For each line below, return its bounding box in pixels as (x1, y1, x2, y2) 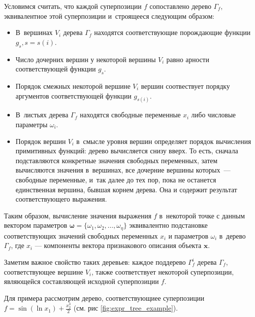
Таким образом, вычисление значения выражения (4, 210, 152, 220)
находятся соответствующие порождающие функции (94, 27, 251, 37)
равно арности (166, 54, 209, 64)
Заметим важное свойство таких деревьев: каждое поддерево (4, 257, 186, 267)
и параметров (168, 230, 209, 241)
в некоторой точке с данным (159, 210, 245, 220)
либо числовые (191, 109, 236, 120)
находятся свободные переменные (80, 109, 181, 120)
